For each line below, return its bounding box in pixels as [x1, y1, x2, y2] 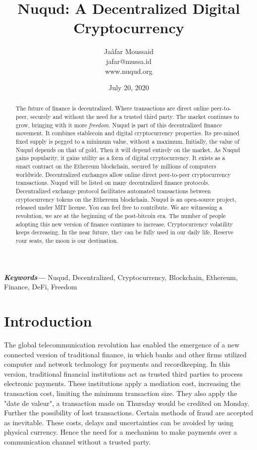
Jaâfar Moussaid [104, 46, 154, 56]
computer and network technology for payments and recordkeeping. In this [4, 359, 230, 369]
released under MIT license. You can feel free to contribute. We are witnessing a [15, 203, 222, 212]
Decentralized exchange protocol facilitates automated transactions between [15, 187, 211, 195]
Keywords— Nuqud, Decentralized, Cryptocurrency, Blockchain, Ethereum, [4, 272, 238, 282]
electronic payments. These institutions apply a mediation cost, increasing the [4, 378, 241, 389]
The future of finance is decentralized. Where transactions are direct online [15, 104, 209, 112]
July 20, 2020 [108, 82, 149, 93]
